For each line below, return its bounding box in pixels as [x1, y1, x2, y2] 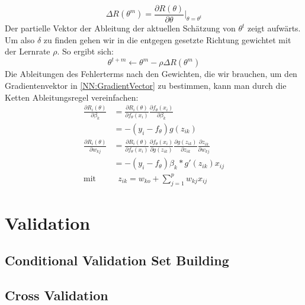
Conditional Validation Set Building [5, 251, 229, 269]
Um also [5, 33, 35, 46]
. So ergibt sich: [57, 45, 114, 57]
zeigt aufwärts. [247, 22, 301, 34]
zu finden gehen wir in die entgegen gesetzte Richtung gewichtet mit [43, 33, 291, 46]
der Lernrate [5, 45, 50, 57]
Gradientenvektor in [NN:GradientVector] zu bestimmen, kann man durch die [5, 79, 287, 91]
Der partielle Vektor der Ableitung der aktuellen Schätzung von [5, 22, 236, 34]
